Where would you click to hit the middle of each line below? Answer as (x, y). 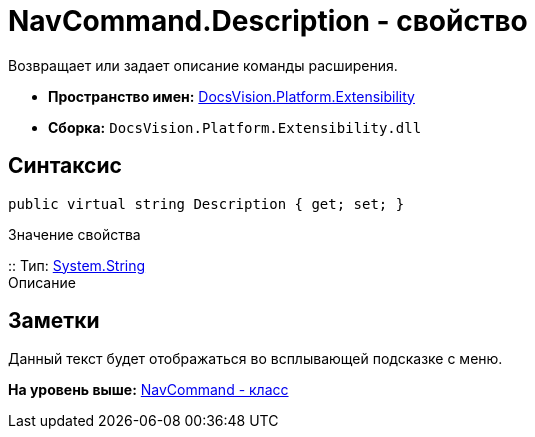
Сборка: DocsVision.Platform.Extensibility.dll (235, 127)
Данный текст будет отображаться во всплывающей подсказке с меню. (255, 359)
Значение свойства (74, 234)
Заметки (54, 321)
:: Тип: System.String (77, 265)
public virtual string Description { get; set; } (206, 203)
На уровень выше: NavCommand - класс (148, 390)
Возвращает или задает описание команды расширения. (203, 65)
